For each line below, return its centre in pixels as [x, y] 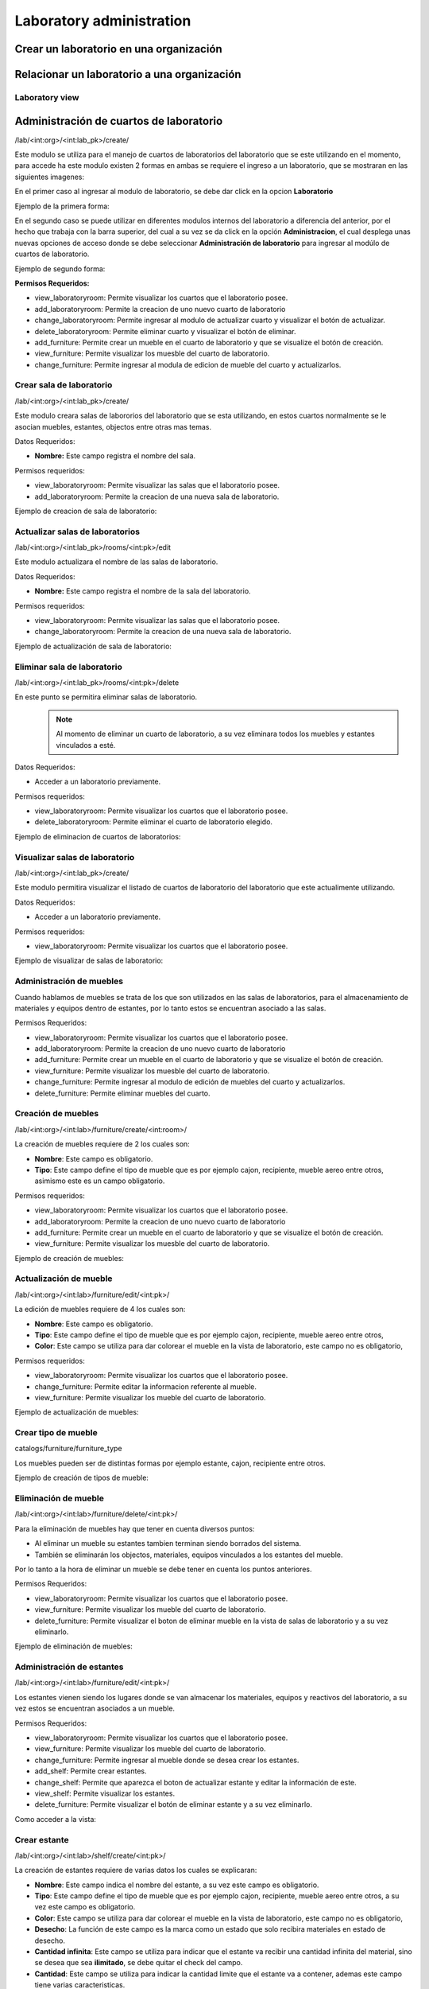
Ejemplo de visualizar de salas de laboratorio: [89, 961]
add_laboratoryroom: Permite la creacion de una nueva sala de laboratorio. [157, 496]
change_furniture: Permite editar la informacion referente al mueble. [146, 1386]
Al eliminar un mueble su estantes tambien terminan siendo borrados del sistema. [168, 1543]
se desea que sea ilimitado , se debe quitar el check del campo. [139, 1963]
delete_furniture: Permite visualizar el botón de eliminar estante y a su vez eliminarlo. [174, 1804]
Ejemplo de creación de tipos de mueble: [81, 1478]
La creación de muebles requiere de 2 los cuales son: [102, 1144]
